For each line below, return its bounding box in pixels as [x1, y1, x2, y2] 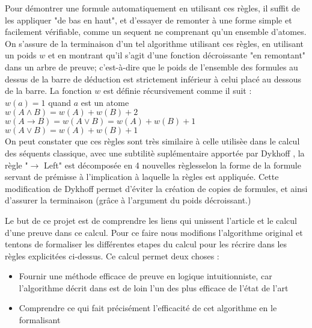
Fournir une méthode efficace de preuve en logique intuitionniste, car [19, 270, 272, 282]
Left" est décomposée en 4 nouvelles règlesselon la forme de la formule [44, 158, 301, 171]
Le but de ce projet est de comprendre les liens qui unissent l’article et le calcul [5, 214, 298, 226]
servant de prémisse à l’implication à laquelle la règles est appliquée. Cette [5, 170, 279, 183]
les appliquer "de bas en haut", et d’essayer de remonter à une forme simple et [5, 13, 292, 26]
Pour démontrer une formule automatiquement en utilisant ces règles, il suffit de [5, 2, 301, 14]
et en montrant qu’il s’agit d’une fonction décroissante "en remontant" [47, 49, 306, 61]
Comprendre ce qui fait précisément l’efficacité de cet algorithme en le [19, 302, 277, 314]
